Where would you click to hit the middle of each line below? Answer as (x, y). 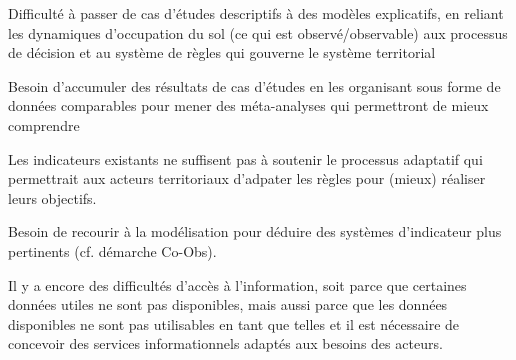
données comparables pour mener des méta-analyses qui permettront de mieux (248, 105)
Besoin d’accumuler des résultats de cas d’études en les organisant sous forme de (254, 85)
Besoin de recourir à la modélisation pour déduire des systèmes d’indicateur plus (255, 231)
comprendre (44, 124)
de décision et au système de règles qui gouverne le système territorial (222, 52)
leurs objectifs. (52, 197)
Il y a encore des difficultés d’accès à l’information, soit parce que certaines (237, 284)
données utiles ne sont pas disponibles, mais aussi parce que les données (228, 304)
